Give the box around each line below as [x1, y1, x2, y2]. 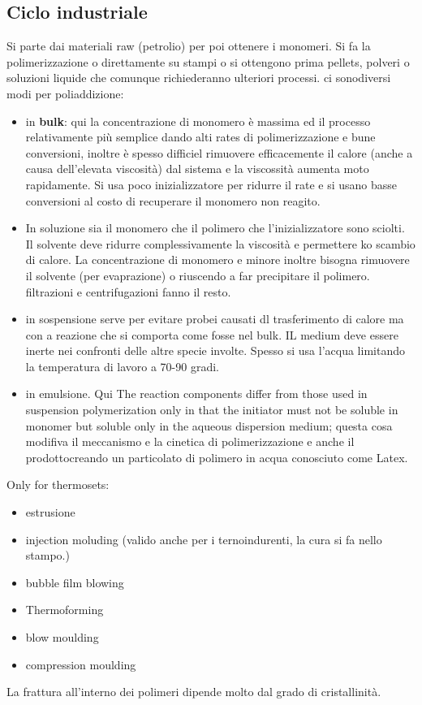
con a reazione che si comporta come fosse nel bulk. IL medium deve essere [25, 326, 398, 343]
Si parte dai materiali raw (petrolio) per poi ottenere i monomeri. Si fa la [6, 37, 371, 54]
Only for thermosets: [6, 476, 110, 493]
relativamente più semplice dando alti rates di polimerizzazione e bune [25, 128, 376, 145]
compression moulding [25, 655, 136, 673]
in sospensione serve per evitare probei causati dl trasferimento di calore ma [25, 310, 404, 327]
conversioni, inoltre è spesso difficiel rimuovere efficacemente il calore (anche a [25, 144, 413, 161]
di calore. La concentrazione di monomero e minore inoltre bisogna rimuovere [25, 251, 410, 268]
